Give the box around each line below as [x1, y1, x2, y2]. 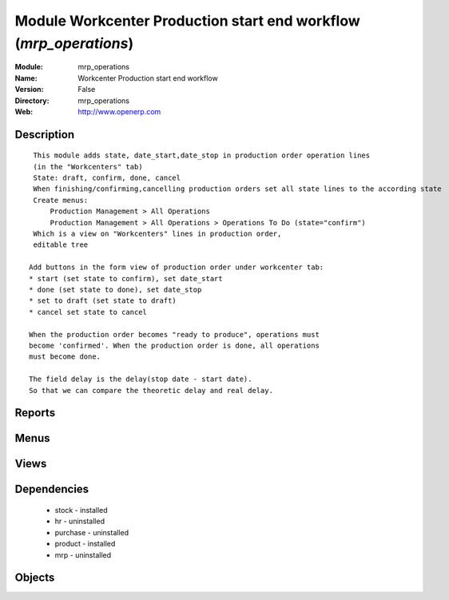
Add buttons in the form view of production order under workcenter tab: [29, 263, 324, 272]
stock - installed [54, 505, 108, 515]
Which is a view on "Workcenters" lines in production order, [33, 229, 282, 239]
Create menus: [33, 196, 89, 205]
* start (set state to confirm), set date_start [29, 274, 223, 283]
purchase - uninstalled [54, 527, 129, 537]
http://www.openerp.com [77, 106, 161, 116]
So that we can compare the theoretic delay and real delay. [29, 386, 273, 395]
